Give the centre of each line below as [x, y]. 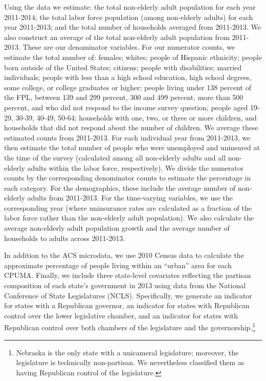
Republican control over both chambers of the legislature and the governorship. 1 [130, 327]
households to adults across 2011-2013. [65, 238]
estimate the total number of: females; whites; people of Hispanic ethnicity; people [133, 57]
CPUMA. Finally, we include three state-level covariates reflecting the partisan [128, 275]
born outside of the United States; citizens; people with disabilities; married [123, 67]
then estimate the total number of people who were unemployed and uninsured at [132, 147]
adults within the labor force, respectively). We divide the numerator [136, 167]
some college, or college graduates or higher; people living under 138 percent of [128, 87]
